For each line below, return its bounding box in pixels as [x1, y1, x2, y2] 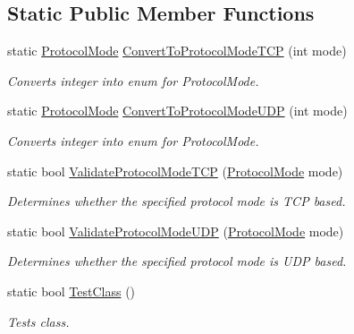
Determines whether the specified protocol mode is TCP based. [7, 192, 346, 210]
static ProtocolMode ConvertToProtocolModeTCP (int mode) [7, 41, 347, 60]
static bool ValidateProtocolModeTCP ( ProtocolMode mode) [7, 161, 343, 180]
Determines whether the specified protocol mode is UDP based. [7, 252, 347, 270]
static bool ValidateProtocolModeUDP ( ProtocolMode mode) [7, 221, 344, 240]
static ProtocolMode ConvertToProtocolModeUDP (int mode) [7, 101, 348, 120]
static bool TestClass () [7, 281, 136, 300]
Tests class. [7, 312, 70, 330]
